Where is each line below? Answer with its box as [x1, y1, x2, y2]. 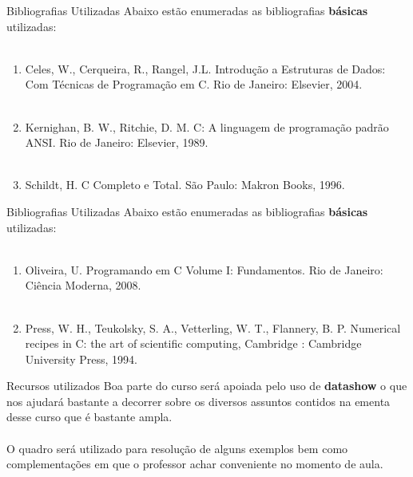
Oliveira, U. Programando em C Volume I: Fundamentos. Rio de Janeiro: [25, 261, 383, 278]
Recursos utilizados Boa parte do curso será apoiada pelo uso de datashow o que [6, 377, 407, 394]
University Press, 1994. [25, 350, 137, 367]
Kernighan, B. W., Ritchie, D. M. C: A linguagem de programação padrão [25, 118, 389, 135]
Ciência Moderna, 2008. [25, 277, 141, 294]
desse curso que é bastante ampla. [6, 408, 173, 425]
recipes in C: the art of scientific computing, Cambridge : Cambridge [25, 335, 362, 352]
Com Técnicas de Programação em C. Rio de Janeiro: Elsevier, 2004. [25, 76, 363, 93]
